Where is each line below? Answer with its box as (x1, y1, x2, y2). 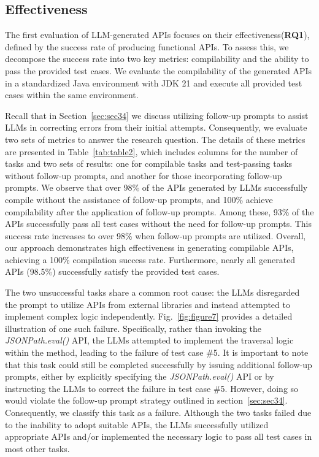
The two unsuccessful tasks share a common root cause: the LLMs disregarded (5, 286, 300, 299)
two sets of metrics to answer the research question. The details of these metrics (5, 132, 306, 145)
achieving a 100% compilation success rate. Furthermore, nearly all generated (5, 253, 296, 266)
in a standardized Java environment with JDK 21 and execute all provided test (5, 76, 302, 89)
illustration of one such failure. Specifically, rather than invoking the (5, 321, 262, 334)
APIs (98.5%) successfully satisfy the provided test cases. (5, 265, 220, 278)
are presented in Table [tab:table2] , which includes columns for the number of (5, 145, 298, 158)
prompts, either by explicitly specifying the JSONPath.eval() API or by (5, 370, 274, 383)
